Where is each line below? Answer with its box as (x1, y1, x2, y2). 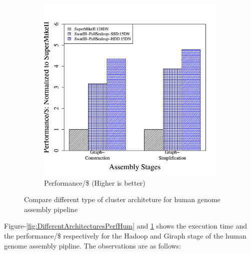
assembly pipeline (24, 204, 78, 214)
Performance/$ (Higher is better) (44, 177, 145, 188)
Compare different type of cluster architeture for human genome (24, 194, 220, 205)
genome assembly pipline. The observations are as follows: (4, 240, 181, 251)
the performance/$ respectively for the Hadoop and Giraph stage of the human (4, 230, 246, 241)
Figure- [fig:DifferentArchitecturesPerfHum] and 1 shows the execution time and (4, 221, 247, 231)
